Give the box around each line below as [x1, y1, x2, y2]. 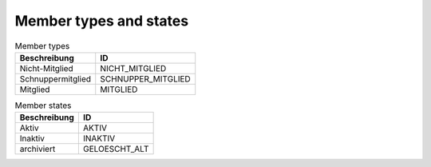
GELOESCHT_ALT [82, 144, 149, 155]
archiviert [19, 144, 56, 155]
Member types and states [14, 12, 189, 30]
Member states [14, 100, 72, 111]
